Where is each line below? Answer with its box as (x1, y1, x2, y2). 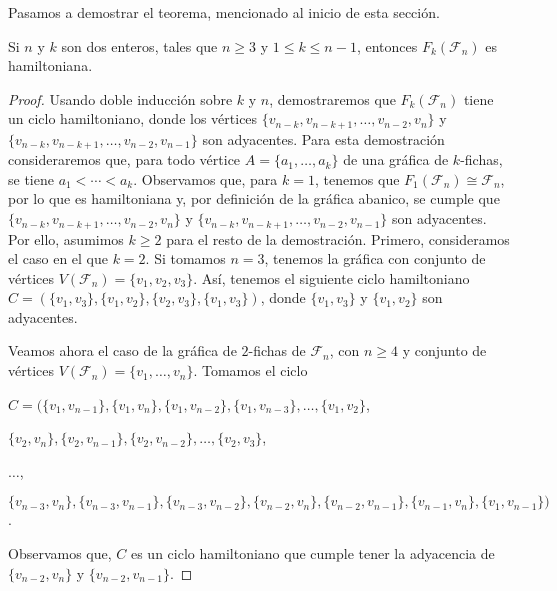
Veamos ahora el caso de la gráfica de (8, 340, 237, 361)
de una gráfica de (343, 149, 449, 170)
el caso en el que (8, 248, 108, 269)
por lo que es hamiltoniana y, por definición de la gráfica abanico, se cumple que (8, 188, 500, 209)
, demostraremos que (269, 88, 396, 109)
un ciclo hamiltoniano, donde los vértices (8, 108, 258, 129)
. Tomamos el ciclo (193, 360, 308, 381)
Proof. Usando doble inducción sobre (8, 88, 233, 109)
